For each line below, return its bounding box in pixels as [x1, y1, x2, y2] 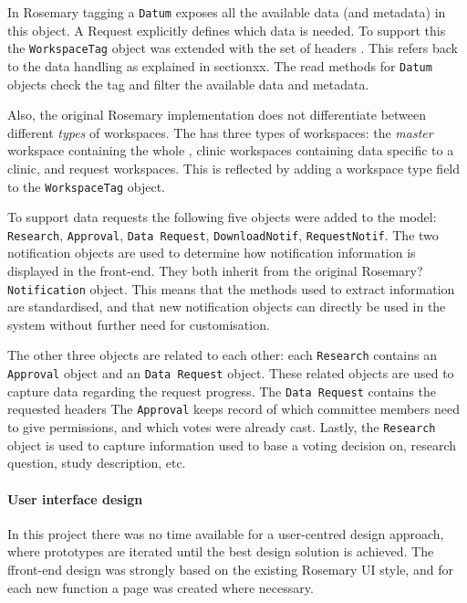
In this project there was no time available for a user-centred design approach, [7, 524, 444, 543]
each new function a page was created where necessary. [7, 577, 314, 597]
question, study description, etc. [7, 453, 186, 472]
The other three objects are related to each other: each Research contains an [7, 345, 437, 365]
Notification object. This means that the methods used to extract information [7, 279, 455, 298]
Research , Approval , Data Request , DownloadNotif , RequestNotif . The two [7, 225, 439, 244]
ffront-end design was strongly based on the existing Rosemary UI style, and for [7, 559, 453, 578]
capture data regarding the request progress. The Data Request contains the [7, 381, 436, 400]
